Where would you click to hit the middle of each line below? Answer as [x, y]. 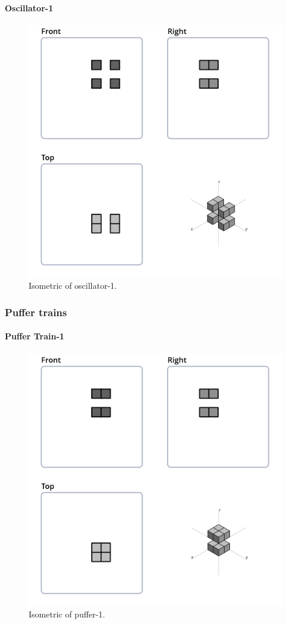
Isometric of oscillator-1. [73, 286]
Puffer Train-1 [35, 336]
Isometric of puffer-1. [67, 614]
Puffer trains [36, 312]
